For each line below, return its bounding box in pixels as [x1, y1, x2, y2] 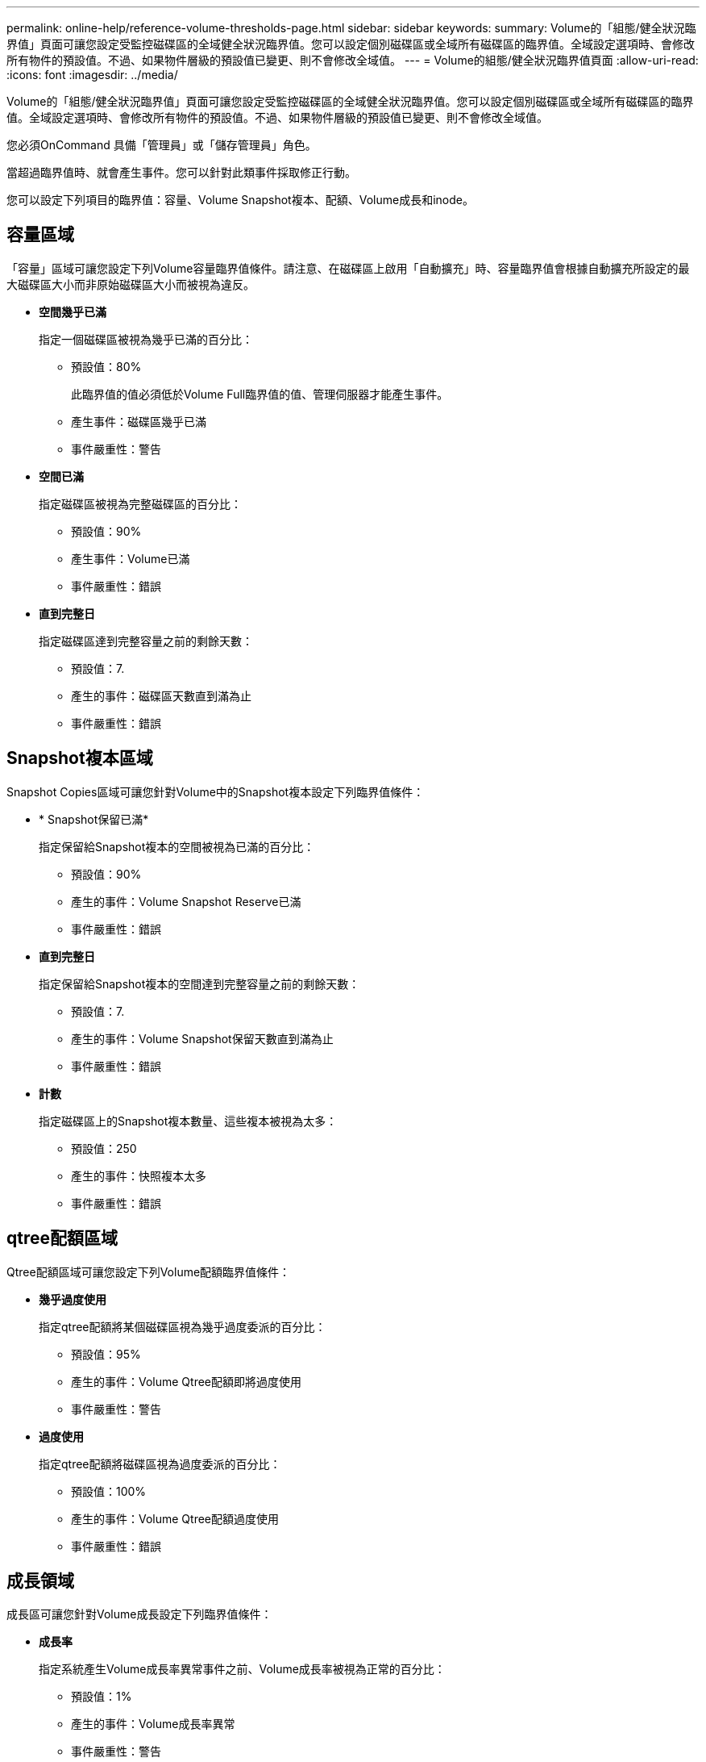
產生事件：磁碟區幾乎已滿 [71, 414, 206, 428]
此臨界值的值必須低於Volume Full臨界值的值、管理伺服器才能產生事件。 [71, 386, 449, 401]
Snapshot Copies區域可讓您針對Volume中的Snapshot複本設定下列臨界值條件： [6, 784, 425, 799]
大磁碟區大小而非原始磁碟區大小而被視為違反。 [6, 277, 255, 291]
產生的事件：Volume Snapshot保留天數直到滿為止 [71, 1031, 334, 1046]
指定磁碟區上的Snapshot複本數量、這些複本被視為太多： [39, 1113, 338, 1128]
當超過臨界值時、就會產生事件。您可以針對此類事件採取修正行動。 [6, 165, 356, 179]
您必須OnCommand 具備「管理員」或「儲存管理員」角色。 [6, 138, 317, 152]
